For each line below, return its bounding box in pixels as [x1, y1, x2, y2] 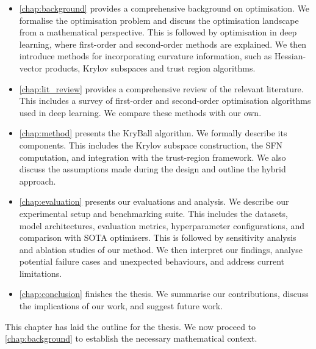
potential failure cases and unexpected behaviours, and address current [19, 255, 285, 268]
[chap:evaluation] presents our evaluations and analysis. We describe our [19, 195, 289, 208]
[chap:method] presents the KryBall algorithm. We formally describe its [19, 127, 287, 139]
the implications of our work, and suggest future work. [19, 299, 223, 312]
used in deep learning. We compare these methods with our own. [19, 106, 262, 119]
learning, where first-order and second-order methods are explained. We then [19, 37, 307, 50]
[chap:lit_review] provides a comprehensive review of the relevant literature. [19, 82, 304, 95]
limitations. [19, 266, 62, 279]
